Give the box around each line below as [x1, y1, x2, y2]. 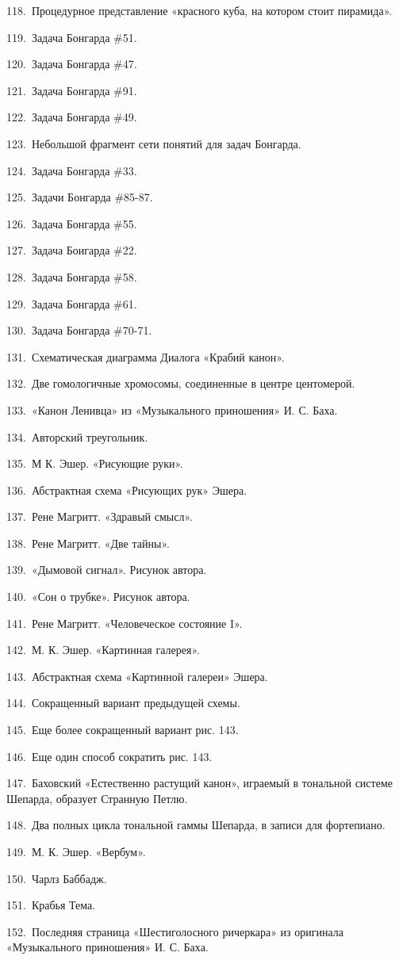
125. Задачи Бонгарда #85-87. [6, 189, 153, 205]
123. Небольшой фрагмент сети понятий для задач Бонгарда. [6, 135, 301, 151]
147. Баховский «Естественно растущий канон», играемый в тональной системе [6, 775, 393, 791]
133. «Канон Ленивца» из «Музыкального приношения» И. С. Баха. [6, 401, 338, 418]
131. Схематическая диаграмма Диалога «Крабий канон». [6, 348, 285, 365]
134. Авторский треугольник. [6, 428, 148, 445]
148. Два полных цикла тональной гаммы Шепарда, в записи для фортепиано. [6, 817, 386, 833]
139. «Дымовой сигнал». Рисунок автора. [6, 561, 207, 578]
